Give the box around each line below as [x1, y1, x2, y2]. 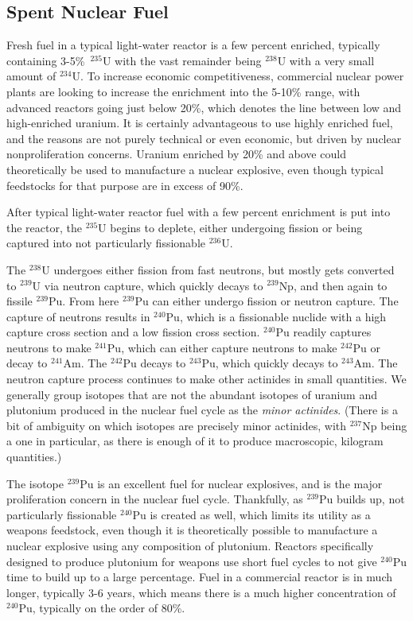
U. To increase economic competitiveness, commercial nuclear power [72, 68, 404, 84]
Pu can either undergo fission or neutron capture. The [134, 293, 399, 309]
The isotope [6, 475, 64, 491]
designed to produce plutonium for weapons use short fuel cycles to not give [6, 553, 377, 569]
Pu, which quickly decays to [201, 355, 338, 371]
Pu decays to [123, 355, 186, 371]
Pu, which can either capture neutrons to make [107, 339, 337, 355]
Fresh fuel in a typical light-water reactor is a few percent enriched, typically [6, 37, 380, 53]
